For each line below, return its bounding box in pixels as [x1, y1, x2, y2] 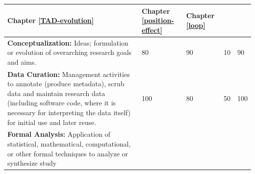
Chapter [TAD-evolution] [7, 15, 94, 25]
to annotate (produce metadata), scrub [7, 78, 125, 89]
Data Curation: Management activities [7, 69, 130, 79]
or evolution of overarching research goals [7, 47, 132, 57]
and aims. [7, 56, 37, 67]
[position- [141, 15, 174, 25]
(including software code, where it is [7, 98, 116, 108]
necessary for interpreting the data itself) [7, 107, 131, 117]
